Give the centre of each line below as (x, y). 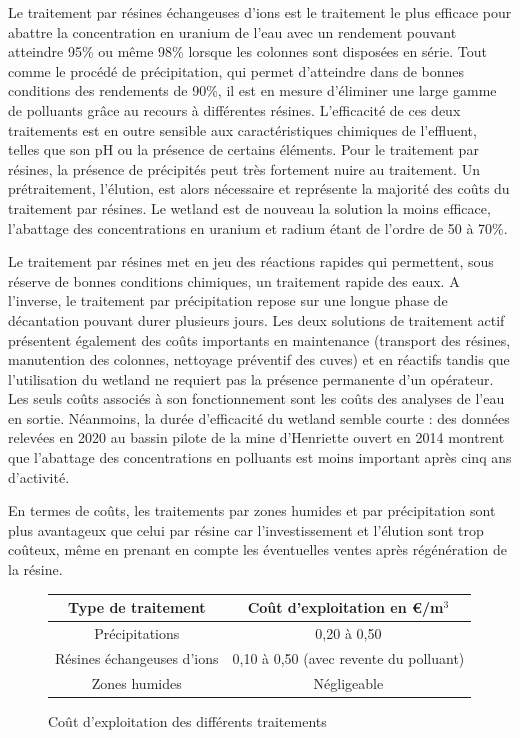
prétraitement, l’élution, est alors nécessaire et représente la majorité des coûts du (259, 188)
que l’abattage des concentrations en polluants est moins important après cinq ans (260, 457)
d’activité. (39, 476)
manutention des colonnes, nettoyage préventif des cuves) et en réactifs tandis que (259, 359)
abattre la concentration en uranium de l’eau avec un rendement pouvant (232, 31)
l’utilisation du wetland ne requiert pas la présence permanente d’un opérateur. (251, 378)
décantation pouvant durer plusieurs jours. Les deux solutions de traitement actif (256, 319)
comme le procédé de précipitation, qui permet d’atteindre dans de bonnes (236, 70)
